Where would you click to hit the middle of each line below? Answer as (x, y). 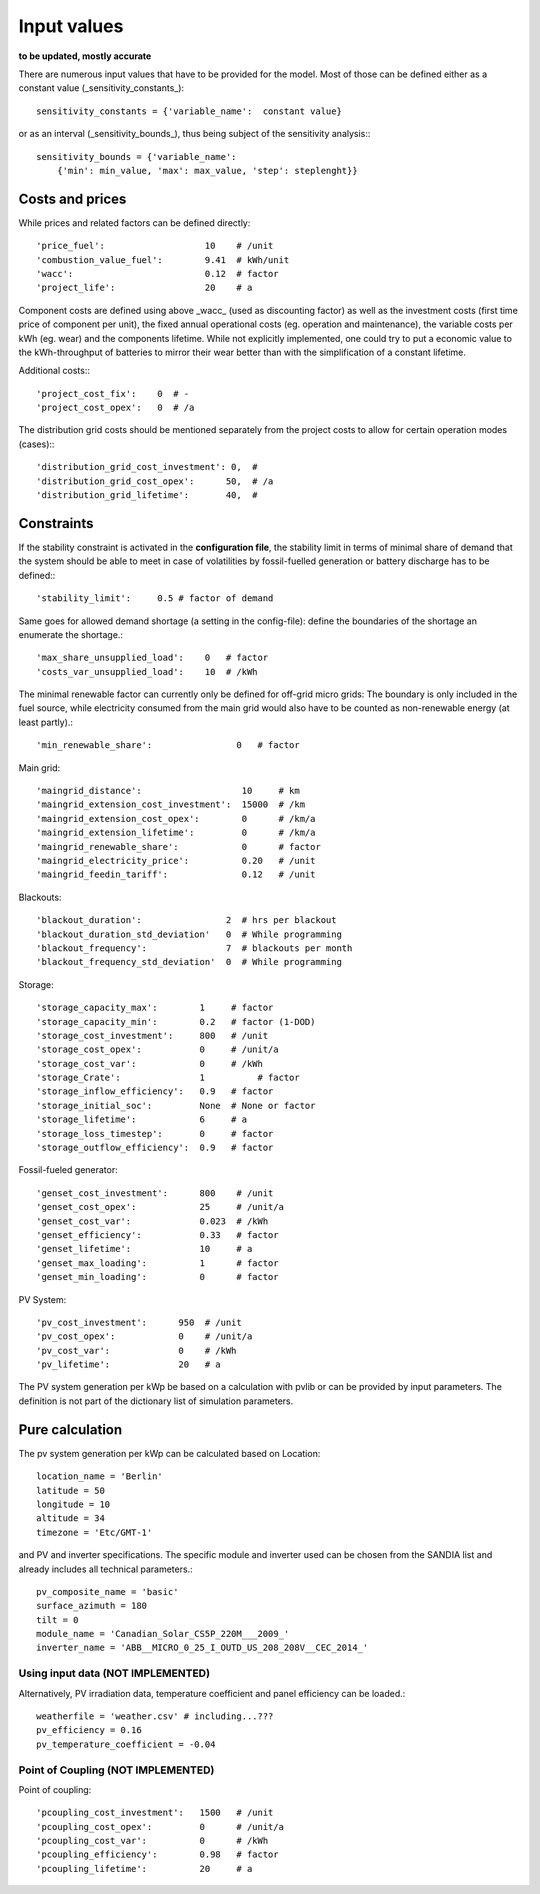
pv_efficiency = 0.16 (89, 1730)
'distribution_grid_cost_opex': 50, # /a (155, 481)
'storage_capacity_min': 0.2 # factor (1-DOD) (176, 1021)
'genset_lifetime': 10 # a (144, 1249)
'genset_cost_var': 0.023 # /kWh (152, 1221)
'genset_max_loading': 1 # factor (157, 1263)
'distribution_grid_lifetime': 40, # (147, 495)
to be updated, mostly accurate (85, 56)
